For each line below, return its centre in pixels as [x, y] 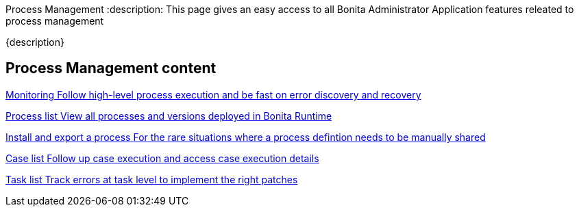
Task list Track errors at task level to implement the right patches [152, 179]
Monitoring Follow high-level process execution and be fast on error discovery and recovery [213, 94]
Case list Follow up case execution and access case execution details [162, 158]
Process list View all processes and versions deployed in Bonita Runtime [169, 116]
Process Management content [111, 68]
